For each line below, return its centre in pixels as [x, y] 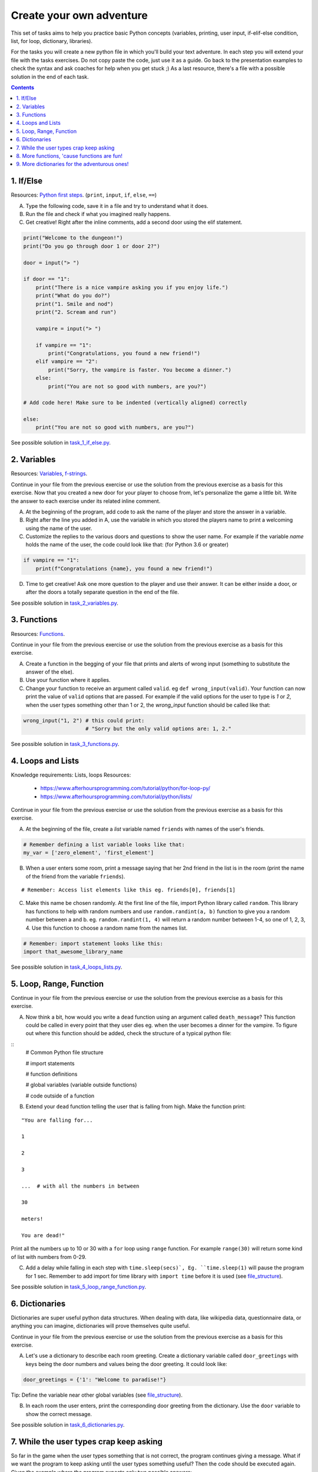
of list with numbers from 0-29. [49, 1256]
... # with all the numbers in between [80, 1186]
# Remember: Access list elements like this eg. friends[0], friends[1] [128, 890]
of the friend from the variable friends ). [75, 876]
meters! [32, 1219]
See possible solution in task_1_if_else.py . [61, 443]
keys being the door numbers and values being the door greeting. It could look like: [126, 1364]
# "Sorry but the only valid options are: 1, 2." [159, 729]
